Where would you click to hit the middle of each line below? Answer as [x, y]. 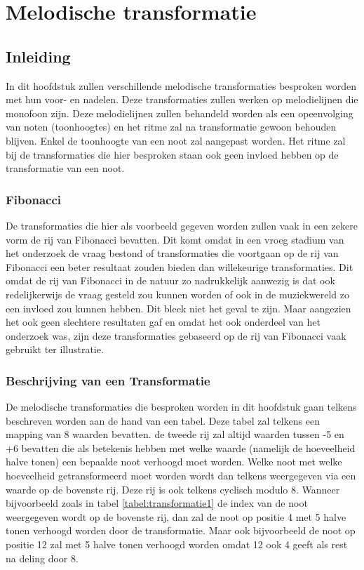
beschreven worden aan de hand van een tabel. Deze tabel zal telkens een [163, 420]
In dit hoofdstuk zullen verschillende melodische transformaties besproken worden [181, 85]
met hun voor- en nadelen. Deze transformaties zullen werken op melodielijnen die [182, 99]
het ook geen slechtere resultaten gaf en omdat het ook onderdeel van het [163, 322]
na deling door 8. [42, 558]
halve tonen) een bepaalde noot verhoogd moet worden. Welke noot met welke [174, 462]
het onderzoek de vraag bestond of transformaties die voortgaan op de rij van [172, 253]
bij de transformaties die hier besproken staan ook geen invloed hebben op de [172, 154]
